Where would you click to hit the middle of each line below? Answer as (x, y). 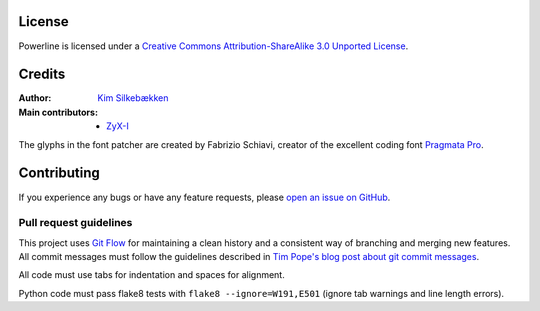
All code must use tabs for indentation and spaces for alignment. (151, 275)
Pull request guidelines (75, 223)
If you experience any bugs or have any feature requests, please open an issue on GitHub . (204, 197)
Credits (42, 74)
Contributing (59, 173)
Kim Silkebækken (133, 98)
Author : (35, 98)
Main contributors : (58, 112)
